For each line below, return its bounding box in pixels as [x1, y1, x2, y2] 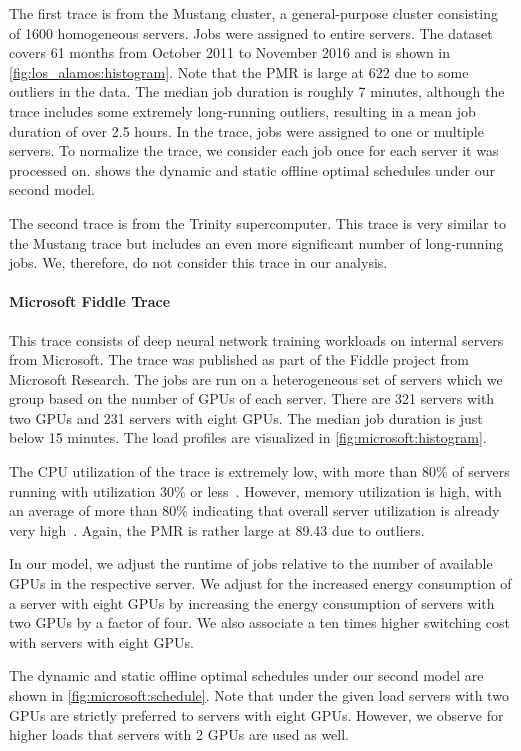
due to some [394, 61, 469, 82]
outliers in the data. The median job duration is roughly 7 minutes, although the [9, 81, 505, 102]
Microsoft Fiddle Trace [9, 291, 171, 312]
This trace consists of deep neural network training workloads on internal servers [9, 329, 504, 350]
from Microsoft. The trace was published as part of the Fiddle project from [9, 349, 470, 370]
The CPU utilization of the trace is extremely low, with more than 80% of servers [9, 461, 510, 482]
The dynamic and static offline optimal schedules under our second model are [9, 665, 484, 686]
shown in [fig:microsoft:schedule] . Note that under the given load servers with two [9, 685, 509, 706]
